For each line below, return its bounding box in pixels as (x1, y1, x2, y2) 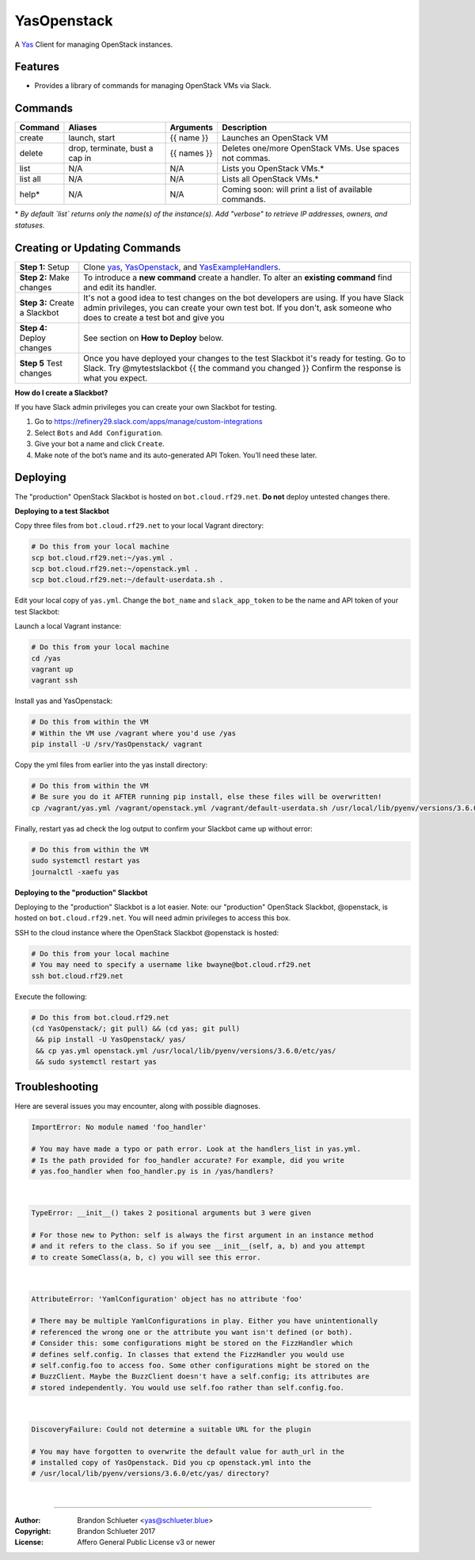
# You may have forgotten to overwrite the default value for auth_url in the (31, 1447, 344, 1456)
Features (14, 60, 59, 74)
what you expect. (83, 373, 148, 384)
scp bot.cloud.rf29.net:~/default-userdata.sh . (31, 575, 224, 584)
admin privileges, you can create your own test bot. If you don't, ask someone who (83, 302, 392, 313)
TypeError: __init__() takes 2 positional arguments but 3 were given (31, 1209, 312, 1218)
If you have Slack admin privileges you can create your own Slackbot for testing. (14, 403, 277, 412)
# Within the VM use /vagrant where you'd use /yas (31, 728, 237, 737)
